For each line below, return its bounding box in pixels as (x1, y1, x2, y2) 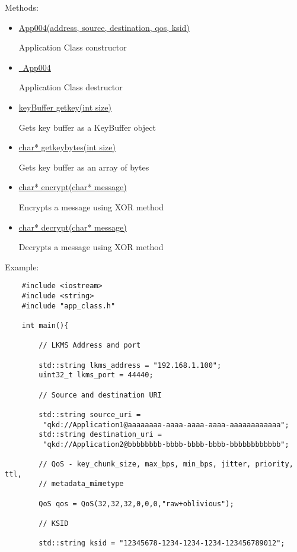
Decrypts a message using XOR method (18, 241, 164, 253)
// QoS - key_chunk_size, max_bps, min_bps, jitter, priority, (39, 460, 293, 469)
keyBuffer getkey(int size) (18, 100, 112, 113)
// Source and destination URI (39, 390, 162, 399)
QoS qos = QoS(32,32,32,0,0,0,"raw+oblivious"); (39, 499, 234, 508)
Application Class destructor (18, 81, 123, 93)
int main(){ (21, 321, 69, 330)
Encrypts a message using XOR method (18, 200, 164, 213)
